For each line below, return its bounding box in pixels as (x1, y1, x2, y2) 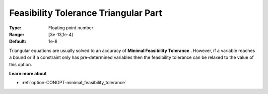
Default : (9, 39, 27, 45)
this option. (9, 61, 32, 67)
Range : (9, 31, 24, 37)
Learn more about (9, 70, 47, 76)
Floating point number (48, 25, 94, 31)
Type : (9, 25, 22, 31)
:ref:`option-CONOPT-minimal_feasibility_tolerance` (21, 80, 127, 86)
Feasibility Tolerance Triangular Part (9, 7, 162, 18)
